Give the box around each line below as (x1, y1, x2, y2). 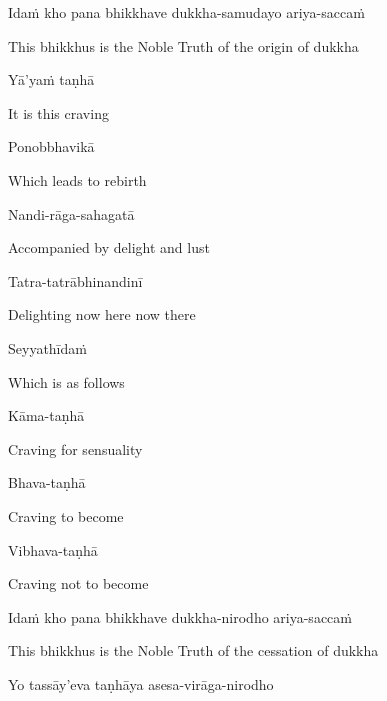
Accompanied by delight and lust (8, 237, 210, 258)
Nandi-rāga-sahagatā (8, 203, 135, 224)
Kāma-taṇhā (8, 405, 85, 426)
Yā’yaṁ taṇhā (8, 69, 95, 90)
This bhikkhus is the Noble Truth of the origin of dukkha (8, 35, 359, 56)
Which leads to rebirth (8, 169, 147, 190)
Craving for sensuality (8, 438, 143, 459)
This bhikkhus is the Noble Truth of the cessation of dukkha (8, 640, 379, 661)
